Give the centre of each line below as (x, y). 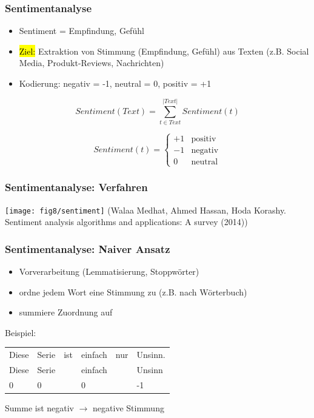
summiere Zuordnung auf (66, 312)
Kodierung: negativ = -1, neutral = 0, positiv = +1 (115, 83)
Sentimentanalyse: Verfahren (76, 187)
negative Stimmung (129, 407)
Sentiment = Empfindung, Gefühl (82, 31)
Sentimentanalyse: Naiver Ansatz (88, 248)
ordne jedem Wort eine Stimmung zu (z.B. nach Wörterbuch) (133, 292)
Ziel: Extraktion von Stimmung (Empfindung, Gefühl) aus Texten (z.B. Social (164, 51)
